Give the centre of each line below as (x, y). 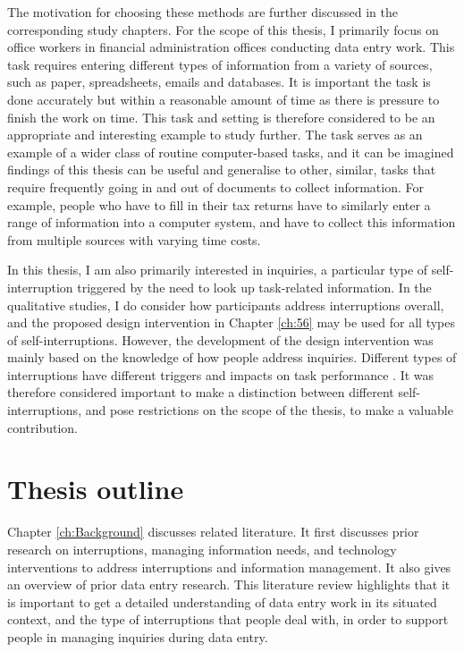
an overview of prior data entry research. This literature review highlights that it (229, 584)
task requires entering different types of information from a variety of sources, (220, 64)
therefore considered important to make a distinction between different (201, 392)
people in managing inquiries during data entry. (138, 636)
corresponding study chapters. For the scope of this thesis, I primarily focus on (223, 29)
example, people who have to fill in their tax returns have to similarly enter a (219, 204)
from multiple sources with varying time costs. (134, 239)
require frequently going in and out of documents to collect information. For (216, 186)
